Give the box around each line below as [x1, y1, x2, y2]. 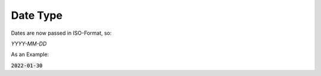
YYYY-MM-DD [11, 40, 47, 47]
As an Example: [11, 51, 49, 58]
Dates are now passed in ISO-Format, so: [11, 29, 112, 37]
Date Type [11, 9, 62, 22]
